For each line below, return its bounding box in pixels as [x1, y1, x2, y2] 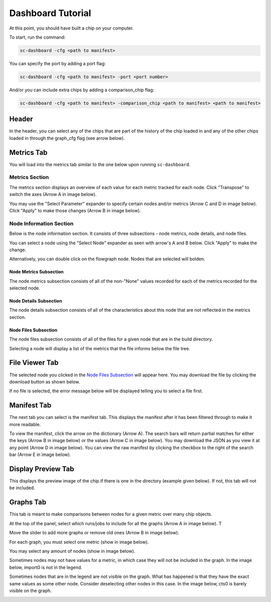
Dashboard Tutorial [9, 8, 91, 19]
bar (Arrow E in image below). [9, 452, 71, 458]
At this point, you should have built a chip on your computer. [9, 25, 134, 31]
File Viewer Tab [9, 359, 59, 367]
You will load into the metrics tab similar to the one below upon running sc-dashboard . [9, 161, 191, 168]
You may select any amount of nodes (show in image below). [9, 548, 135, 554]
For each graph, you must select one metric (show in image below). [9, 539, 149, 545]
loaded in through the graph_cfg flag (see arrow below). [9, 135, 125, 141]
